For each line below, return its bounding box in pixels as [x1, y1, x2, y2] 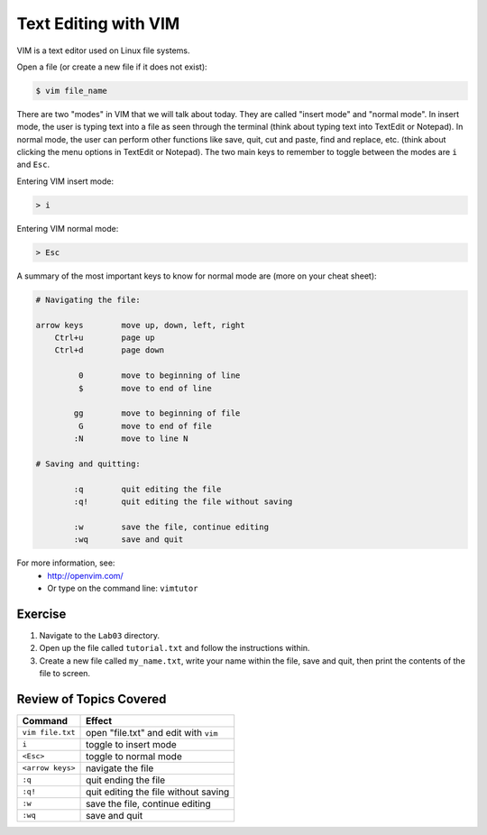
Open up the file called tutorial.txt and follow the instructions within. [39, 643, 310, 654]
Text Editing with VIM [16, 14, 180, 33]
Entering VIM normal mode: [16, 223, 119, 234]
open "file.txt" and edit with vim [86, 726, 218, 739]
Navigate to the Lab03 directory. [39, 629, 161, 640]
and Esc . [16, 159, 50, 170]
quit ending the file [86, 774, 166, 786]
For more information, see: [16, 557, 115, 568]
